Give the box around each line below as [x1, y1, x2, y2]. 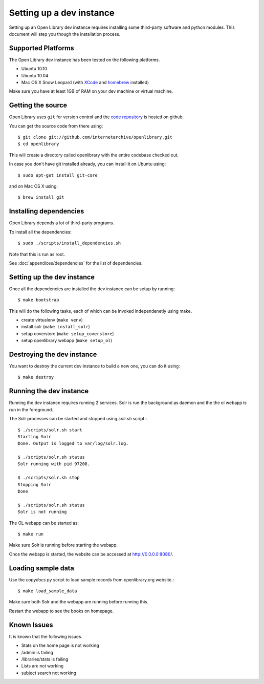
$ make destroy [18, 374, 54, 380]
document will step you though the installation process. [9, 31, 121, 37]
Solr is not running [18, 509, 67, 515]
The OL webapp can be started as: [9, 520, 79, 526]
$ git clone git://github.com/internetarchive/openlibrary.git [18, 134, 173, 140]
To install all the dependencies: [9, 229, 72, 235]
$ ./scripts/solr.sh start [18, 427, 83, 432]
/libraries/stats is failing [21, 656, 68, 662]
